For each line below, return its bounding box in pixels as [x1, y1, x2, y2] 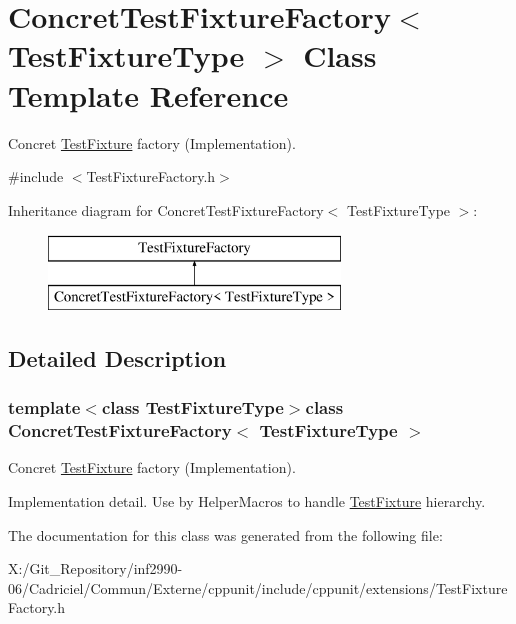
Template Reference [8, 74, 289, 115]
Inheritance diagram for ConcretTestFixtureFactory [8, 199, 324, 220]
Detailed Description [8, 342, 227, 373]
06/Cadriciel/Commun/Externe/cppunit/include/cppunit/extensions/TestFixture [8, 577, 508, 598]
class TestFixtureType [101, 395, 284, 420]
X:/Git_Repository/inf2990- [8, 558, 183, 579]
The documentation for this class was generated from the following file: [8, 524, 443, 545]
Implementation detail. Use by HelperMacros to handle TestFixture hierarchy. [8, 490, 486, 511]
